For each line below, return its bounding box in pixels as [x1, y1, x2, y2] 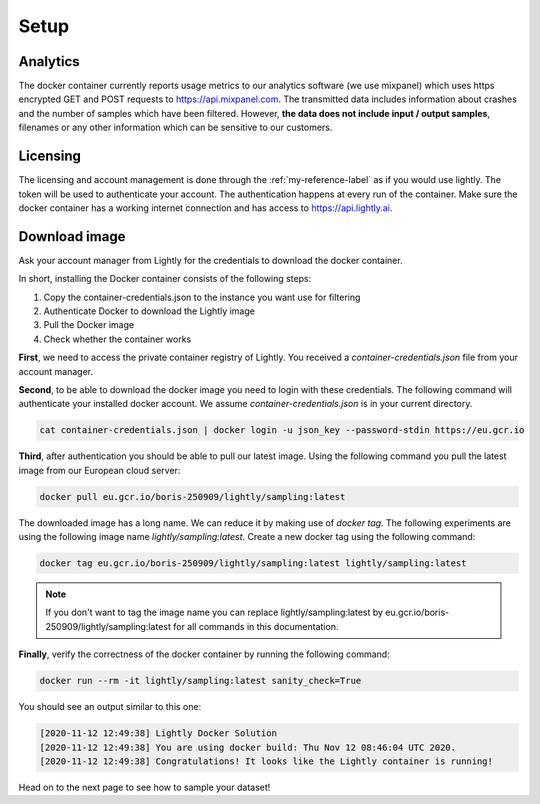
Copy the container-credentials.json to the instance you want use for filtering [43, 291, 361, 303]
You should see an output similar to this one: [18, 701, 202, 713]
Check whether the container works [43, 333, 192, 345]
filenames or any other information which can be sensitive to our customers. [18, 121, 333, 134]
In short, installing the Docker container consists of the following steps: [18, 273, 312, 285]
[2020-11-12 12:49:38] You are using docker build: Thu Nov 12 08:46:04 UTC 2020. [39, 741, 457, 753]
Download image [18, 228, 126, 245]
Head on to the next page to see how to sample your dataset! [18, 781, 271, 793]
